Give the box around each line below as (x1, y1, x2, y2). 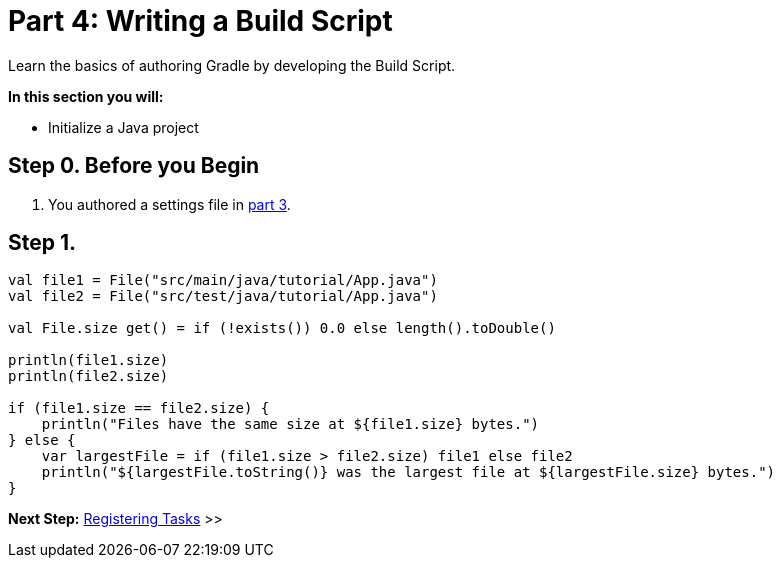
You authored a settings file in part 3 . (48, 195, 291, 213)
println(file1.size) (8, 352, 169, 369)
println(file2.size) (8, 368, 169, 385)
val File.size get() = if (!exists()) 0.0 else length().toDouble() (8, 320, 556, 337)
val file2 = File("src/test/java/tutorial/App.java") (8, 288, 438, 305)
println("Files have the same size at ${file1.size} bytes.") (41, 416, 540, 433)
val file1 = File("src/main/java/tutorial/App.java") (8, 272, 438, 289)
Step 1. (8, 230, 77, 256)
